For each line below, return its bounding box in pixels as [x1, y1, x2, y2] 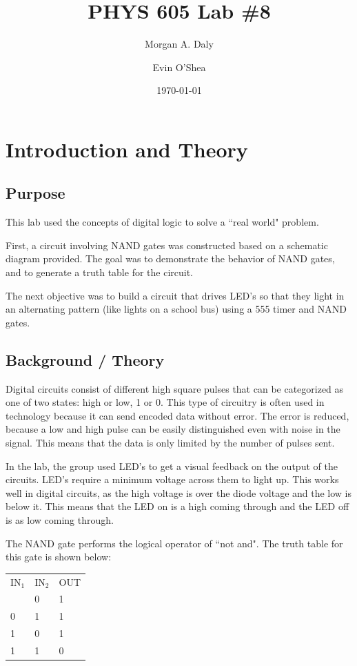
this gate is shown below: [6, 549, 112, 564]
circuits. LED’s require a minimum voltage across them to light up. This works [6, 472, 339, 487]
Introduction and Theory [6, 135, 248, 163]
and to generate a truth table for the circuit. [6, 265, 194, 280]
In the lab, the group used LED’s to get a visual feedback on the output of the [6, 458, 338, 473]
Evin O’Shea [152, 59, 206, 74]
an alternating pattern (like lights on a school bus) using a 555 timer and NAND [6, 302, 347, 316]
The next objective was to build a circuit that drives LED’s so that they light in [6, 288, 345, 302]
